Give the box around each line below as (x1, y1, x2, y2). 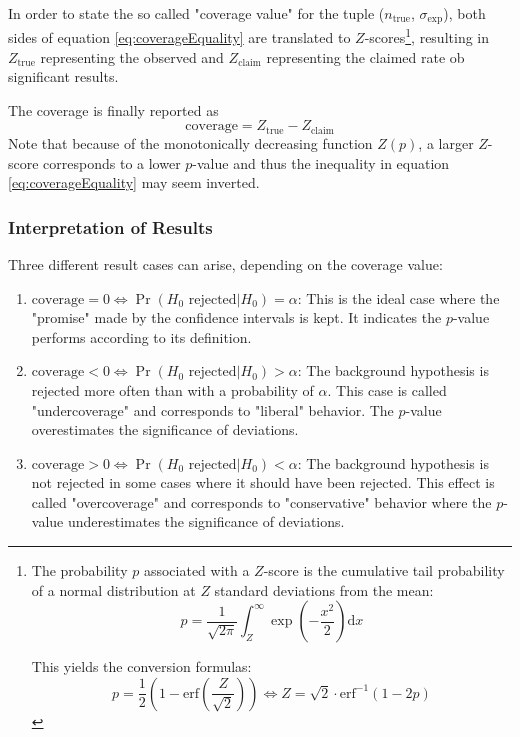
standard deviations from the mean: (214, 579, 434, 600)
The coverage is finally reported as (8, 99, 219, 120)
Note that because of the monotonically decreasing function (8, 132, 373, 153)
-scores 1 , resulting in (364, 24, 490, 48)
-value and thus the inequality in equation (192, 152, 450, 173)
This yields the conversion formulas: (31, 656, 252, 677)
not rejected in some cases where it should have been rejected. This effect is (31, 472, 495, 493)
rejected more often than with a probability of (31, 379, 314, 400)
